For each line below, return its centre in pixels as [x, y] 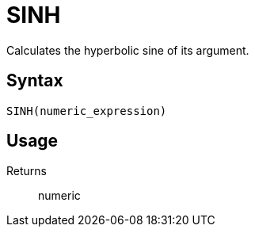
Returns [27, 171]
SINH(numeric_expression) [87, 111]
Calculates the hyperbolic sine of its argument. [128, 50]
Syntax [35, 81]
